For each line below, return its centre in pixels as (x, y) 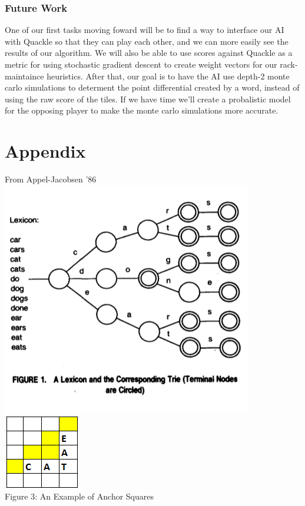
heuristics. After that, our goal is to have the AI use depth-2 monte (168, 76)
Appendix (45, 151)
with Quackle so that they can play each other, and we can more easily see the (147, 41)
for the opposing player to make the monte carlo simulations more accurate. (142, 110)
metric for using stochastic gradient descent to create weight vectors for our (141, 64)
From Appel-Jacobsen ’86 (51, 179)
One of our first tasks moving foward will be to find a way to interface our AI (145, 30)
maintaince (24, 76)
